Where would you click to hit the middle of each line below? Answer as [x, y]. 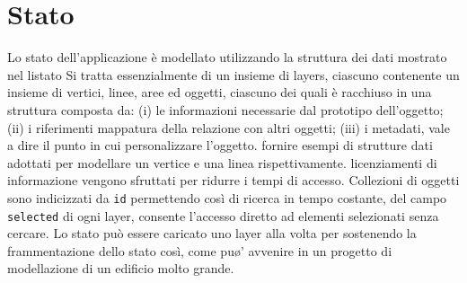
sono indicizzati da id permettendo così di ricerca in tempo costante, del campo [227, 197]
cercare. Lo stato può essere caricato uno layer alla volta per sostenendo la [212, 233]
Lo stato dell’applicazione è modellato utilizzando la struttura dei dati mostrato [227, 57]
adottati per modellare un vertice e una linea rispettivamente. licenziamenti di [222, 162]
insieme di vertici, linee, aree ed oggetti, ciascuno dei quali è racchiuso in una [220, 92]
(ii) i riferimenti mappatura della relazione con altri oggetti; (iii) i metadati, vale [229, 127]
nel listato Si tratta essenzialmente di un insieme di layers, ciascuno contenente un [233, 74]
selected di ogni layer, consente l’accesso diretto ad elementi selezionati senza [223, 215]
